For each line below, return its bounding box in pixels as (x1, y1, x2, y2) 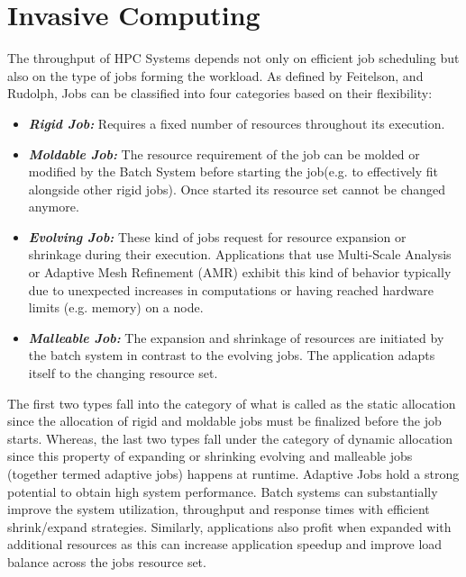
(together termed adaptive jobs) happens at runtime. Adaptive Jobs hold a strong (7, 464, 460, 482)
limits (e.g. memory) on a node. (28, 298, 204, 317)
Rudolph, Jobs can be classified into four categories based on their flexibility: (7, 84, 433, 103)
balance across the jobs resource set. (7, 552, 206, 571)
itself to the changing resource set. (28, 364, 218, 383)
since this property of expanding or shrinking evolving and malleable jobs (7, 446, 413, 465)
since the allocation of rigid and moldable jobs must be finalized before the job (7, 411, 442, 430)
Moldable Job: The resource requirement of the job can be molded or (28, 144, 420, 163)
